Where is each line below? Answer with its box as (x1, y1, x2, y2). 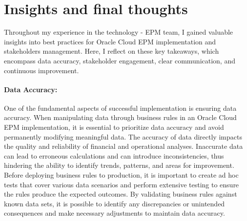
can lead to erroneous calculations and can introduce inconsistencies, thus (4, 150, 224, 161)
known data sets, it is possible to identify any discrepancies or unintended (4, 198, 225, 208)
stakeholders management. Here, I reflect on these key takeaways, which (4, 46, 219, 56)
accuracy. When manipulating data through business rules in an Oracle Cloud (4, 112, 237, 122)
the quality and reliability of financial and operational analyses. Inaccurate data (4, 141, 243, 151)
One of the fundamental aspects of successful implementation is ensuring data (4, 102, 237, 113)
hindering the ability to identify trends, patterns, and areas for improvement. (4, 160, 234, 170)
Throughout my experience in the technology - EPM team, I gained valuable (4, 27, 233, 37)
